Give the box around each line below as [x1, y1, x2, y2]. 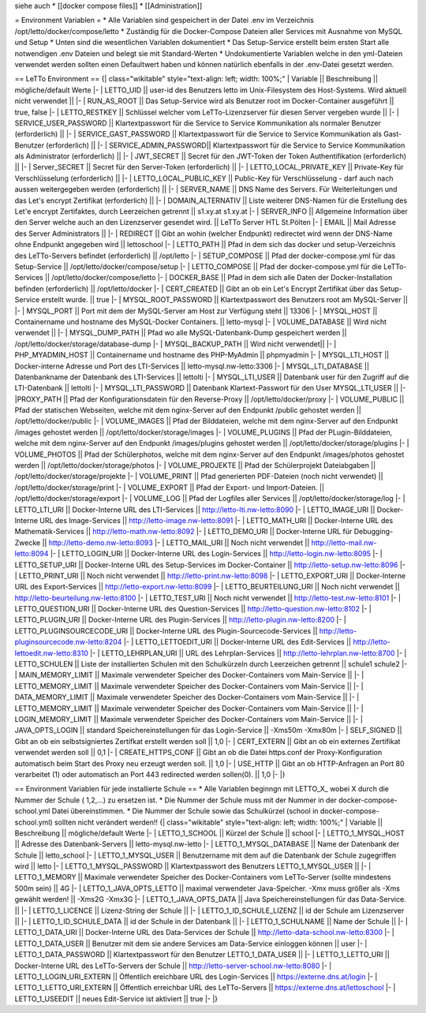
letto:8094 [14, 549, 49, 559]
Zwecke [14, 537, 41, 548]
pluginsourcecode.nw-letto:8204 [14, 637, 122, 647]
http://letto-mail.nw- [311, 537, 378, 548]
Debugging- [353, 527, 394, 536]
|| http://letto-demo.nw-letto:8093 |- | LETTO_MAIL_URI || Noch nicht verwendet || [42, 537, 310, 548]
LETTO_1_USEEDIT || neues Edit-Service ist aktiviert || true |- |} [14, 994, 219, 1004]
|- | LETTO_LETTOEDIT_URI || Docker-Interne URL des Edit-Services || [123, 637, 351, 647]
